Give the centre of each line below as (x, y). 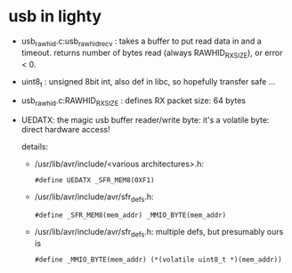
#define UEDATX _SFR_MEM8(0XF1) (94, 181)
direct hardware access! (65, 130)
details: (35, 147)
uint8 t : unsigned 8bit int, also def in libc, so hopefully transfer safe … (148, 82)
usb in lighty (55, 16)
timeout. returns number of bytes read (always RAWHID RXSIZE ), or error (152, 53)
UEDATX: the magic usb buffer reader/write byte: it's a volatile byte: (145, 120)
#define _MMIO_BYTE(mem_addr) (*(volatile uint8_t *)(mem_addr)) (158, 260)
